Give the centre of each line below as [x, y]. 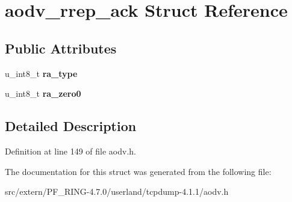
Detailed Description [71, 126]
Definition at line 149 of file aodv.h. [71, 151]
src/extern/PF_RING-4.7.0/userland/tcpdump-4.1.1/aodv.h [117, 191]
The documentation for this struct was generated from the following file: [138, 171]
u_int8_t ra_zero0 [43, 93]
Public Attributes [61, 48]
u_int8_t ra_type [41, 73]
